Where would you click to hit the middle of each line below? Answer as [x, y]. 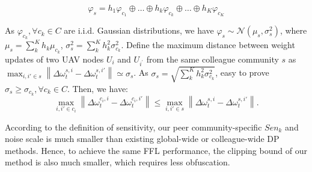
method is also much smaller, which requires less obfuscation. [118, 162]
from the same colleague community [213, 59]
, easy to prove [242, 72]
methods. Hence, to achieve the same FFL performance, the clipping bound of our [156, 150]
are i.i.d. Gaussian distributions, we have [139, 30]
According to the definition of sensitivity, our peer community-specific [133, 127]
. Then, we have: [97, 88]
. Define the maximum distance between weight [208, 45]
